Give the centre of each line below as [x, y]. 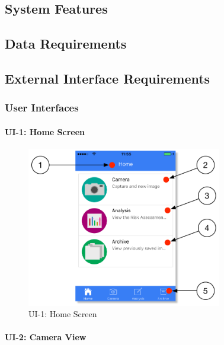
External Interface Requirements [108, 78]
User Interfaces [42, 108]
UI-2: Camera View [46, 337]
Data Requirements [66, 44]
